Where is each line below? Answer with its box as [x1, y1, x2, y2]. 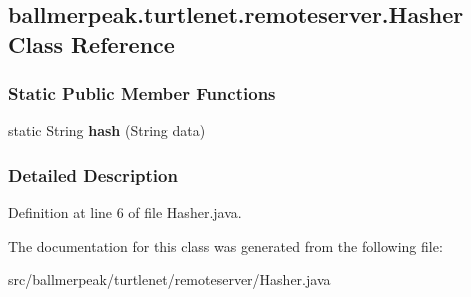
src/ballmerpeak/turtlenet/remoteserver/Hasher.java [8, 269, 331, 290]
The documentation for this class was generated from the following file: [8, 235, 443, 256]
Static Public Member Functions [8, 81, 276, 106]
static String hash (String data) [8, 120, 206, 141]
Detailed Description [8, 162, 178, 187]
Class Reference [8, 28, 175, 59]
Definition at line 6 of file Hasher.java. [8, 202, 242, 223]
